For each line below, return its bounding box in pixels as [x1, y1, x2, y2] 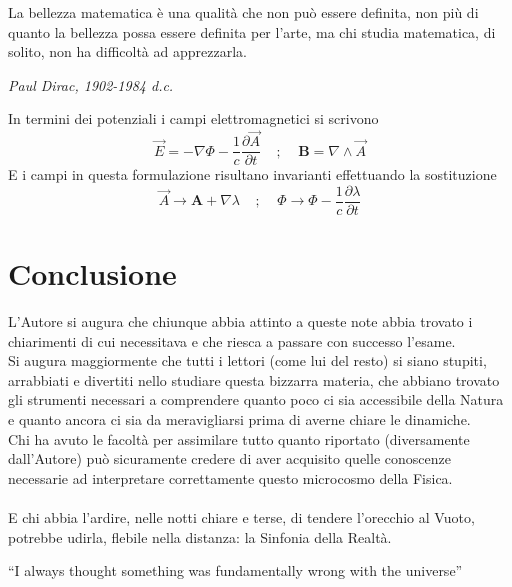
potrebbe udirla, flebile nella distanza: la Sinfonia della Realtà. [8, 526, 392, 547]
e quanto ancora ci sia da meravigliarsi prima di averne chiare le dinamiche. [8, 409, 471, 429]
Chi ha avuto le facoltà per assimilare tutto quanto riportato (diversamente [8, 428, 470, 449]
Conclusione [8, 253, 177, 294]
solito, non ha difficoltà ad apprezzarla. [8, 41, 247, 62]
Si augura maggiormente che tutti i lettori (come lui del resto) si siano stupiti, [8, 350, 487, 371]
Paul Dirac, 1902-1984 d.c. [8, 74, 174, 95]
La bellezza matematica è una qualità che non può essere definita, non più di [8, 2, 479, 22]
